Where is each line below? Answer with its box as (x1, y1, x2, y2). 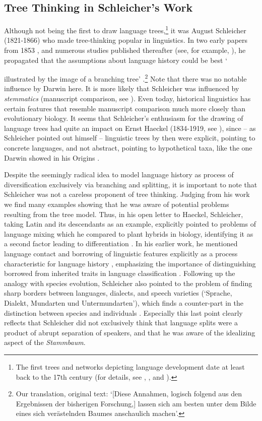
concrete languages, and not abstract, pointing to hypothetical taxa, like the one (4, 143, 252, 153)
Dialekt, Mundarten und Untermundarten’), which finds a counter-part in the (4, 297, 243, 308)
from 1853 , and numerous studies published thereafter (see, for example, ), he (4, 45, 246, 55)
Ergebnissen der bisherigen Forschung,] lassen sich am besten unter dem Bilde (16, 398, 256, 408)
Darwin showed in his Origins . (4, 152, 100, 163)
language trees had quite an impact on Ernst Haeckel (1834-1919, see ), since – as (4, 122, 256, 133)
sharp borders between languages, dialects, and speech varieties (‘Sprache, (4, 288, 232, 298)
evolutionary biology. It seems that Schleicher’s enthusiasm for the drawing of (4, 113, 243, 123)
